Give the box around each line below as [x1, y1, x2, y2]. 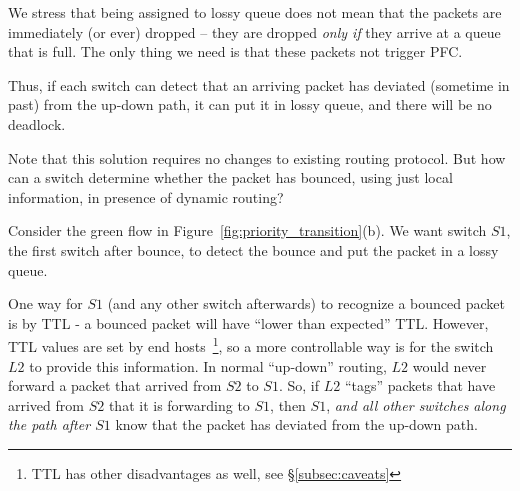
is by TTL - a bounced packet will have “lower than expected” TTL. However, [8, 312, 489, 333]
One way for [8, 293, 83, 314]
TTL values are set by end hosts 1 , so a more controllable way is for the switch [8, 333, 494, 356]
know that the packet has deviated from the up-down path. [115, 414, 478, 435]
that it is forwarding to [108, 394, 250, 415]
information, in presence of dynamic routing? [8, 186, 284, 207]
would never [412, 355, 487, 376]
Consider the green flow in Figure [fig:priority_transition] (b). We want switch [8, 220, 487, 241]
